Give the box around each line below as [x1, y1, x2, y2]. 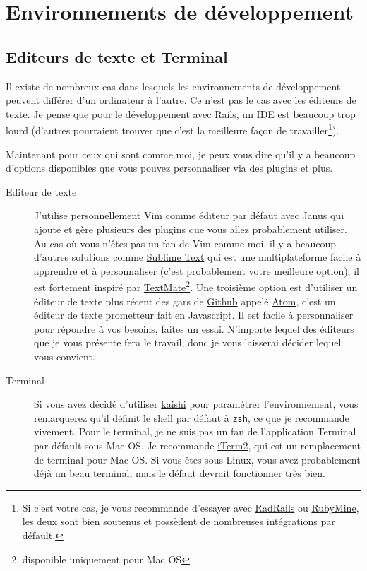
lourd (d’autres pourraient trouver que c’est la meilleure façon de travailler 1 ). [6, 121, 339, 138]
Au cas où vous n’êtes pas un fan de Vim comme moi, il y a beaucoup [34, 235, 337, 250]
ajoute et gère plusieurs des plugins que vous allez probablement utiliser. [34, 221, 347, 236]
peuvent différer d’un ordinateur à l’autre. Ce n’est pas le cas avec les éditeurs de [6, 93, 356, 107]
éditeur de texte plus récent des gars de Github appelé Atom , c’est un [34, 293, 336, 308]
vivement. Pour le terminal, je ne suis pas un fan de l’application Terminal [34, 424, 356, 439]
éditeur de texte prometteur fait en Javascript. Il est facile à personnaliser [34, 307, 354, 322]
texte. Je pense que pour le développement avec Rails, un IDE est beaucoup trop [6, 106, 356, 121]
